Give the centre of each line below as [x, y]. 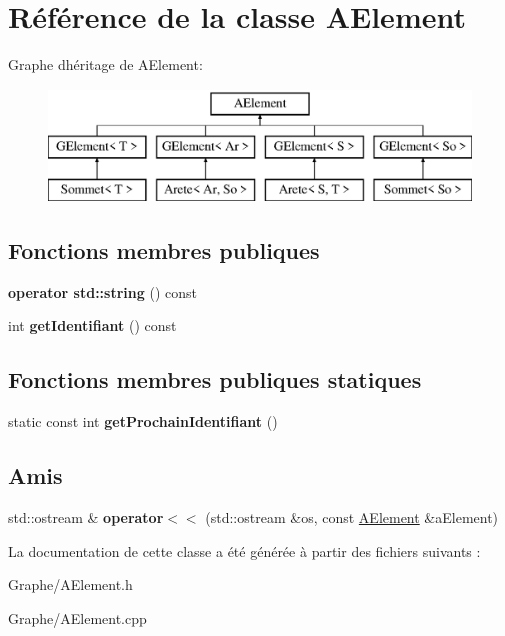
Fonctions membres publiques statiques [215, 379]
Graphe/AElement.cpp [77, 617]
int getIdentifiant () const [92, 325]
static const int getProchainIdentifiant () [143, 421]
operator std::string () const [102, 291]
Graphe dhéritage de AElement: [105, 64]
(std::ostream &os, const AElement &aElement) [352, 517]
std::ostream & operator [86, 517]
